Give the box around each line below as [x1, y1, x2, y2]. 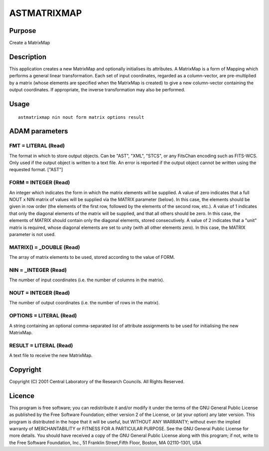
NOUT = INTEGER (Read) [9, 289, 70, 296]
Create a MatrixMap [9, 40, 50, 46]
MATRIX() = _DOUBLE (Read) [9, 243, 80, 250]
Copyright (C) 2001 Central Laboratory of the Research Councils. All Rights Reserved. [9, 378, 185, 384]
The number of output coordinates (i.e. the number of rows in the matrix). [9, 300, 160, 306]
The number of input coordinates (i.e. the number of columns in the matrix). [9, 277, 164, 283]
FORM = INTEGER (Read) [9, 179, 70, 186]
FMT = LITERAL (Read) [9, 142, 65, 149]
